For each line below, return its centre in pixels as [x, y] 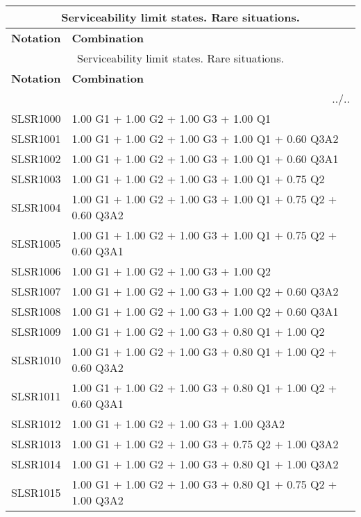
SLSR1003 [36, 179]
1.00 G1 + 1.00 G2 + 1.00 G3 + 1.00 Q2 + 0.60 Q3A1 [205, 311]
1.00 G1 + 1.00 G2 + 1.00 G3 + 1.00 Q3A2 [178, 424]
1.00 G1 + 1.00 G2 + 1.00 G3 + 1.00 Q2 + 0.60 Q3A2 [205, 291]
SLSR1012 [36, 424]
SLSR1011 [36, 396]
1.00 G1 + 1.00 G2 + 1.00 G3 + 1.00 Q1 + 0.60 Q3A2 [205, 138]
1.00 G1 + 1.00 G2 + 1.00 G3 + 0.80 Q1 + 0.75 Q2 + [204, 484]
